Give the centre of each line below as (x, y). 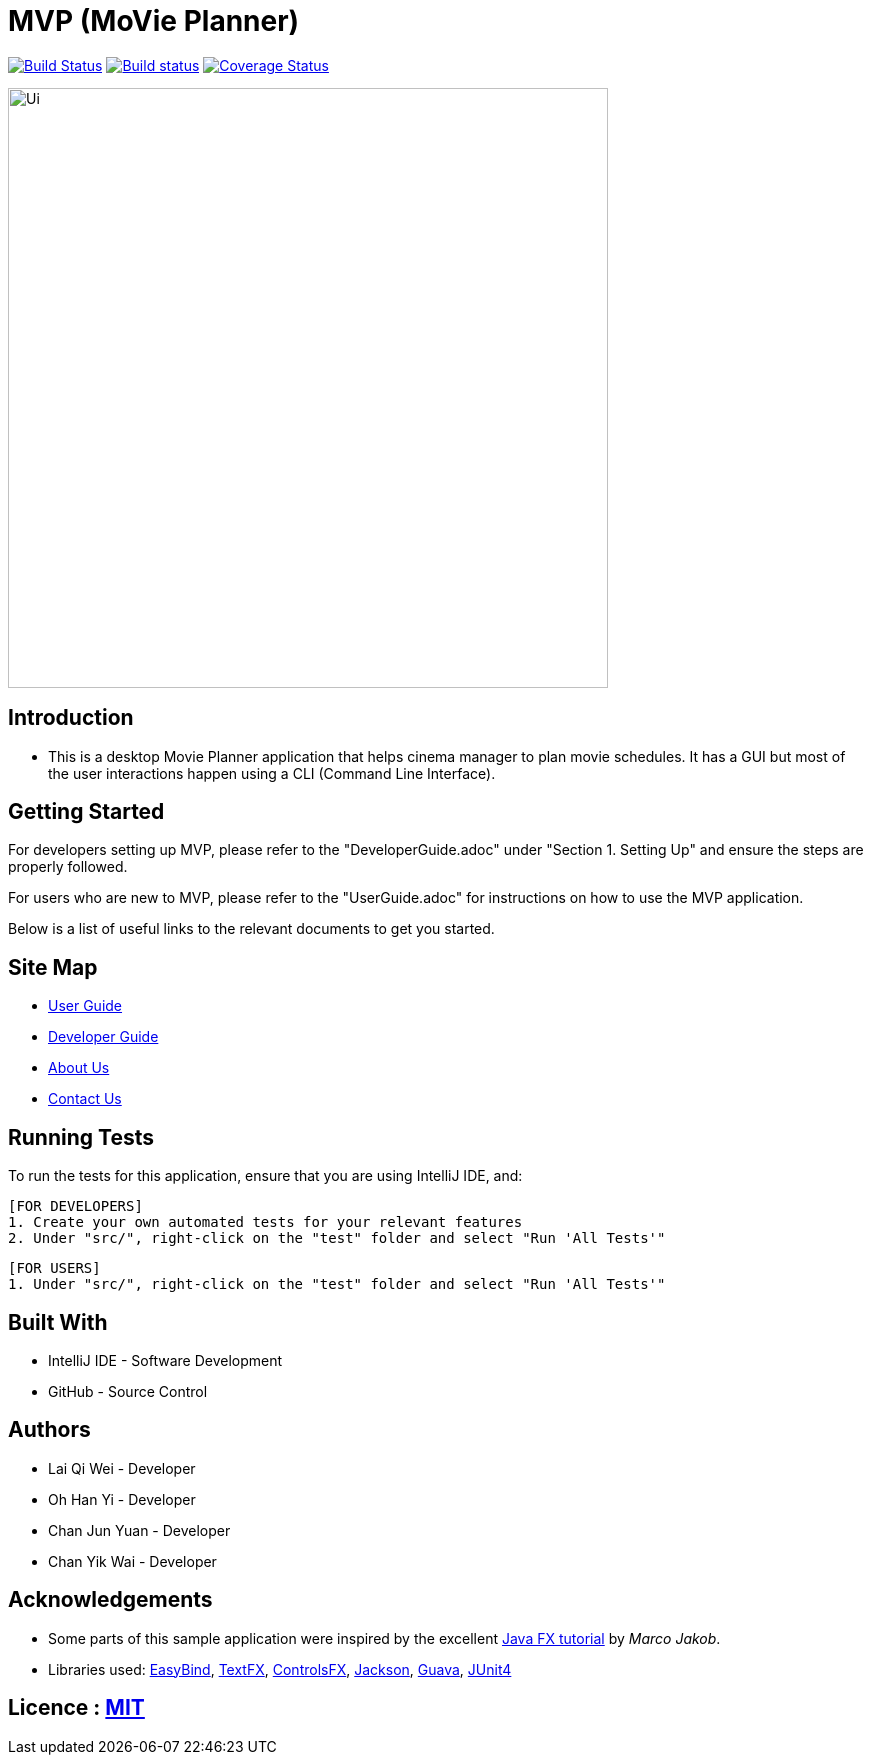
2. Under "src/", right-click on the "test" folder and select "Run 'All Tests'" (337, 1238)
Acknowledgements (110, 1600)
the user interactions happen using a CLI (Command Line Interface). (272, 773)
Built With (58, 1322)
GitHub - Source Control (128, 1391)
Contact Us (85, 1099)
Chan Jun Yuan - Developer (139, 1530)
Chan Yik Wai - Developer (132, 1561)
